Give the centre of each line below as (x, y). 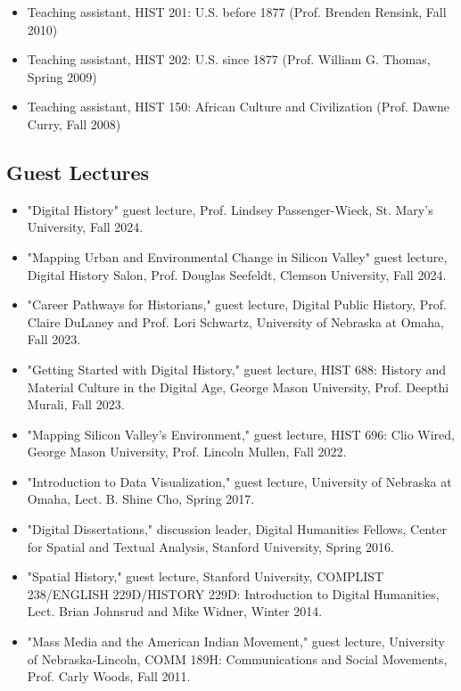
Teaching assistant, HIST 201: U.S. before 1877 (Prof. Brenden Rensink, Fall (237, 12)
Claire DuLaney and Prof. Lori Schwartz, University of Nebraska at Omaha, (235, 321)
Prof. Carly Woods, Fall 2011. (109, 676)
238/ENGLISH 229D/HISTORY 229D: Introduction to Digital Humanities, (233, 593)
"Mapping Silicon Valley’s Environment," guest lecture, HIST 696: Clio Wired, (241, 434)
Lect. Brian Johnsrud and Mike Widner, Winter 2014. (175, 611)
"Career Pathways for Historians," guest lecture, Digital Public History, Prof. (237, 304)
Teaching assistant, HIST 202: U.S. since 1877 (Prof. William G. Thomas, (229, 59)
